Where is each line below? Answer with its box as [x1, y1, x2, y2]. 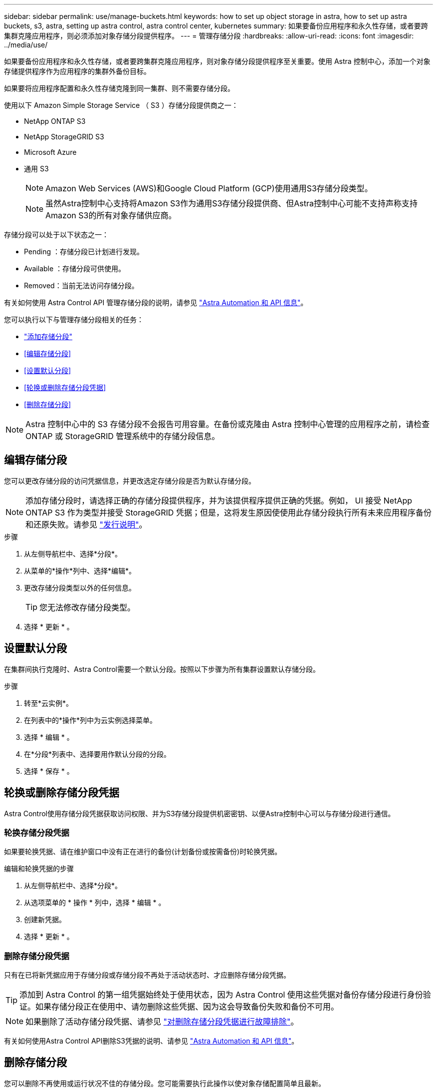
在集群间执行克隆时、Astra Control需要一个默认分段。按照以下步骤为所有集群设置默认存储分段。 [4, 664, 320, 673]
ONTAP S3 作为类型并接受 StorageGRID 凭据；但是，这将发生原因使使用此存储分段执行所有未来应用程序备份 [25, 507, 432, 518]
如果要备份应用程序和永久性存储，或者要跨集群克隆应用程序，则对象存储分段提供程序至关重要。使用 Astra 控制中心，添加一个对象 [4, 57, 431, 65]
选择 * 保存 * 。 [24, 766, 74, 775]
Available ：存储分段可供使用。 [24, 264, 126, 273]
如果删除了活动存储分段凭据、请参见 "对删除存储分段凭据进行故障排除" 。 [25, 1017, 299, 1027]
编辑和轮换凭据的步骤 [4, 864, 74, 873]
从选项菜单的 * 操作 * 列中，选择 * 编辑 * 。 [24, 898, 166, 907]
